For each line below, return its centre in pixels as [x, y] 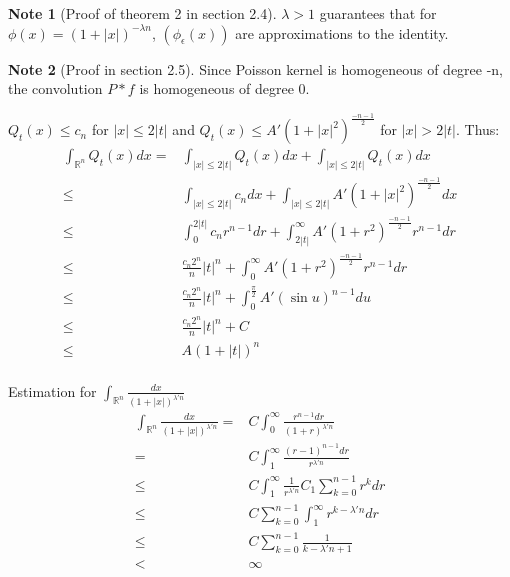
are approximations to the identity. [342, 32]
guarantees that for [378, 13]
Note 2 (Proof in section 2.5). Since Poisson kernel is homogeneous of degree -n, [256, 68]
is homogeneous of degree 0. [224, 88]
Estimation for [52, 390]
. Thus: [477, 129]
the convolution [55, 88]
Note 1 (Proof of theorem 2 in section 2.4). [142, 13]
